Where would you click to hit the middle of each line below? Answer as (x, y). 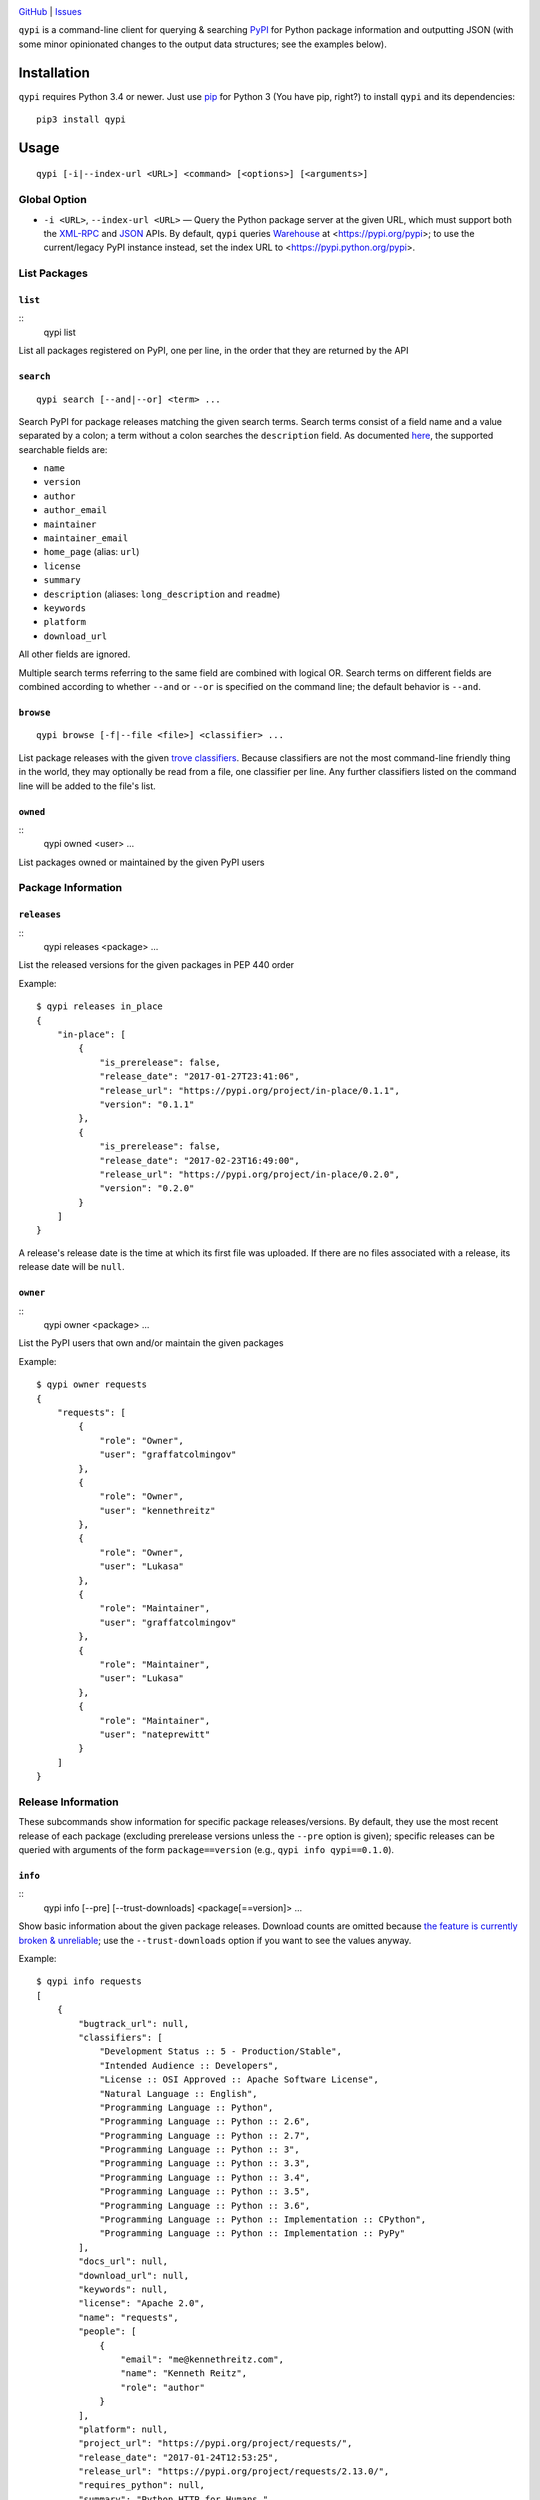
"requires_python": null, (141, 2485)
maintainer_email (86, 538)
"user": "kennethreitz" (157, 1510)
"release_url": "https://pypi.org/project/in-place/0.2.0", (249, 1174)
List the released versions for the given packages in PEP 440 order (156, 965)
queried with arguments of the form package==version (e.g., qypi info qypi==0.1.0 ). (206, 1850)
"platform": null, (123, 2429)
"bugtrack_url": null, (134, 2023)
